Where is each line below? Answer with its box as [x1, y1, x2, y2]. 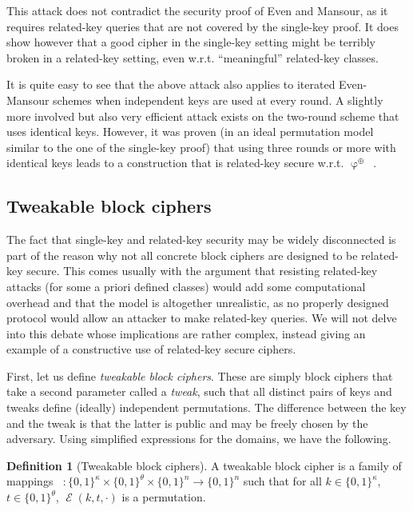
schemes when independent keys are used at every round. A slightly [53, 91, 383, 108]
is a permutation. [121, 489, 206, 505]
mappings [6, 473, 54, 489]
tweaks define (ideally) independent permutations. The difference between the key [6, 399, 407, 416]
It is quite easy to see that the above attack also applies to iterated [6, 76, 336, 93]
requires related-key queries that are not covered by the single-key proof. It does [6, 18, 399, 34]
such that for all [243, 473, 322, 489]
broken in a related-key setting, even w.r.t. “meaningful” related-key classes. [6, 49, 379, 66]
